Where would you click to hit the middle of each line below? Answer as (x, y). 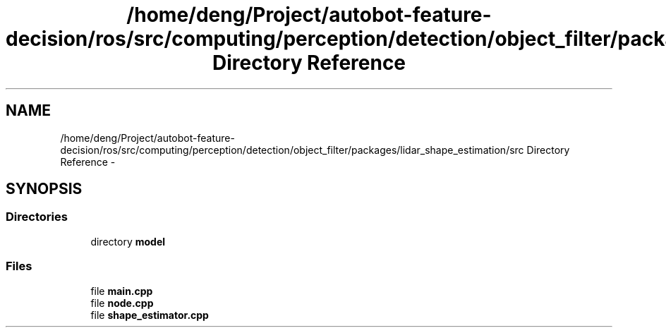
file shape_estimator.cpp (150, 315)
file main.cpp (122, 291)
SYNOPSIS (44, 189)
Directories (37, 217)
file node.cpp (122, 303)
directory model (128, 241)
